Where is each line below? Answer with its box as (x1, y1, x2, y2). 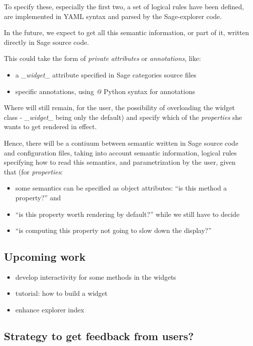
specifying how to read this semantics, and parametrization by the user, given (4, 157, 236, 167)
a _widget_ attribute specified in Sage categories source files (15, 69, 196, 79)
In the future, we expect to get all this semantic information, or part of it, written (4, 27, 249, 38)
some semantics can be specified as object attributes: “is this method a (15, 183, 227, 193)
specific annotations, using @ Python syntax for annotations (15, 86, 195, 96)
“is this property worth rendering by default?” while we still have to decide (15, 209, 240, 219)
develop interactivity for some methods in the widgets (15, 271, 176, 282)
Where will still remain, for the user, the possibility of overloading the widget (4, 102, 235, 113)
